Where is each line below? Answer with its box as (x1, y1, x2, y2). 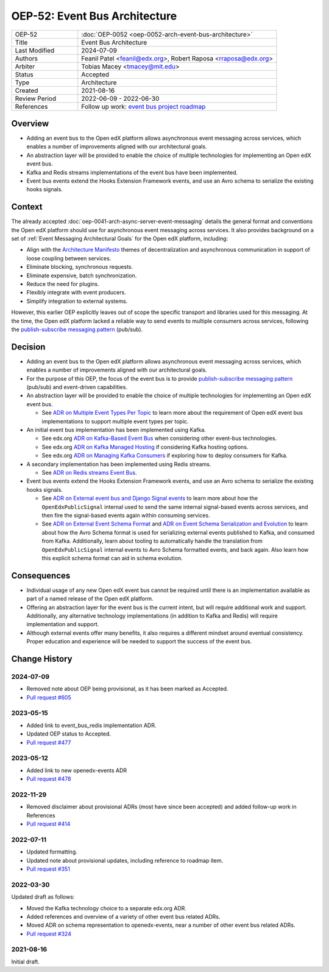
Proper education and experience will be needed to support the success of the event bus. (26, 638, 252, 645)
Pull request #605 (26, 693, 71, 701)
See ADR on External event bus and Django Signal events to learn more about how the (41, 495, 258, 502)
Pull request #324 (26, 930, 71, 937)
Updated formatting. (26, 848, 77, 855)
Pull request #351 (26, 865, 70, 872)
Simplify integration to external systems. (26, 297, 128, 305)
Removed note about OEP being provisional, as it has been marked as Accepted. (26, 685, 228, 693)
